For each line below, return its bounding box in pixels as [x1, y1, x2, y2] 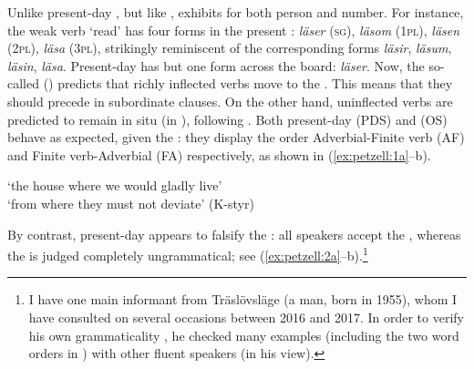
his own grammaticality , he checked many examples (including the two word [28, 325, 459, 344]
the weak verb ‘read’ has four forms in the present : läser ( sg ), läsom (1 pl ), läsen [7, 20, 460, 39]
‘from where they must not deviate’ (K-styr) [7, 193, 254, 212]
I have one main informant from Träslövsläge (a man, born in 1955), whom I [28, 290, 458, 309]
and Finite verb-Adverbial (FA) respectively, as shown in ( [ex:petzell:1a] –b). [7, 145, 431, 164]
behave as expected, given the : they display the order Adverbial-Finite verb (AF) [7, 128, 465, 147]
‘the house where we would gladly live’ [7, 176, 222, 195]
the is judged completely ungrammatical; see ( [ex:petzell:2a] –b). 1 [7, 243, 368, 264]
